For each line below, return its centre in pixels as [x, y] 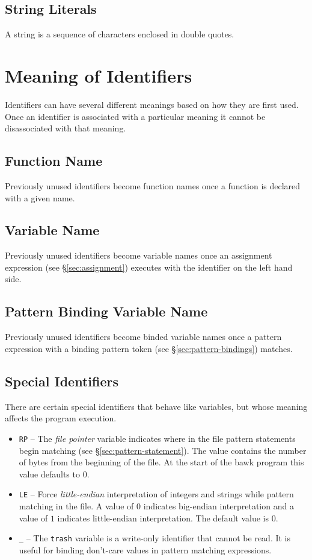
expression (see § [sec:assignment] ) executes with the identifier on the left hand [149, 267]
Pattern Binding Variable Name [106, 311]
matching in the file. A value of [76, 505]
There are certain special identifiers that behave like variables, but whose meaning [156, 406]
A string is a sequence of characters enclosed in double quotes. [120, 34]
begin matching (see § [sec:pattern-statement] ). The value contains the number [163, 450]
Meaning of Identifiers [99, 75]
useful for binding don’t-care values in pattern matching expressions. [145, 549]
